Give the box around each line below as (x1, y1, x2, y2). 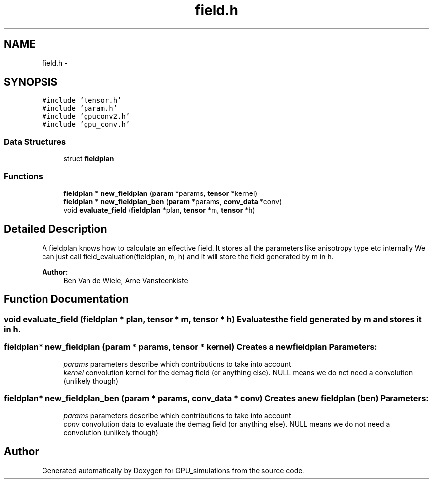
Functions (4, 171, 43, 181)
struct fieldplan (63, 154, 114, 163)
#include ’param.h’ (42, 104, 118, 113)
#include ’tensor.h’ (42, 97, 122, 105)
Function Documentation (4, 293, 129, 306)
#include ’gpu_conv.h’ (42, 120, 130, 129)
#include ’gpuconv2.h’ (42, 112, 130, 121)
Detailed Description (4, 223, 107, 236)
